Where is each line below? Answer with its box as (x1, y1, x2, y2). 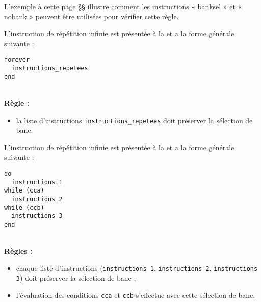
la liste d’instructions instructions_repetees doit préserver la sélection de (16, 115, 253, 125)
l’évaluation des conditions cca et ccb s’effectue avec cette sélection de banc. (16, 290, 255, 300)
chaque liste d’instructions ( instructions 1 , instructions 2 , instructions (16, 262, 258, 273)
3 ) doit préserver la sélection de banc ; (16, 272, 136, 283)
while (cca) (4, 187, 44, 195)
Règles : (4, 245, 33, 256)
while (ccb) (4, 204, 44, 211)
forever (4, 56, 30, 64)
